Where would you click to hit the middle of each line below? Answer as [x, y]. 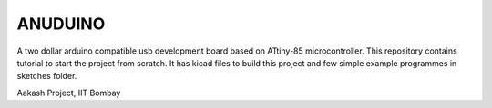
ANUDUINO [61, 24]
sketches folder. [47, 76]
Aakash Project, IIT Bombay [69, 93]
